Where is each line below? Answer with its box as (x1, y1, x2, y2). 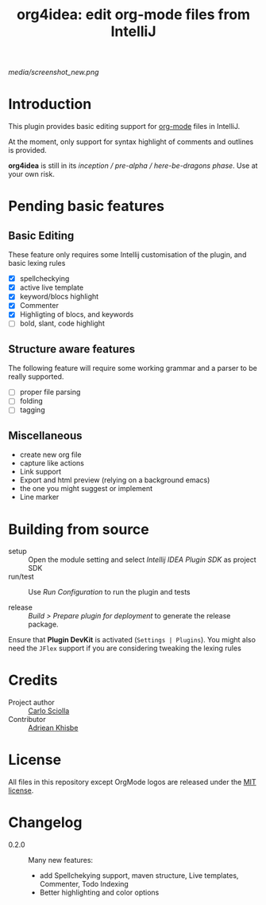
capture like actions (19, 458, 85, 468)
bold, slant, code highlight (19, 318, 105, 328)
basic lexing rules (8, 259, 66, 268)
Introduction (8, 96, 92, 113)
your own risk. (8, 170, 56, 179)
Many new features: (28, 856, 94, 865)
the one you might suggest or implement (19, 484, 153, 493)
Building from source (8, 520, 149, 538)
